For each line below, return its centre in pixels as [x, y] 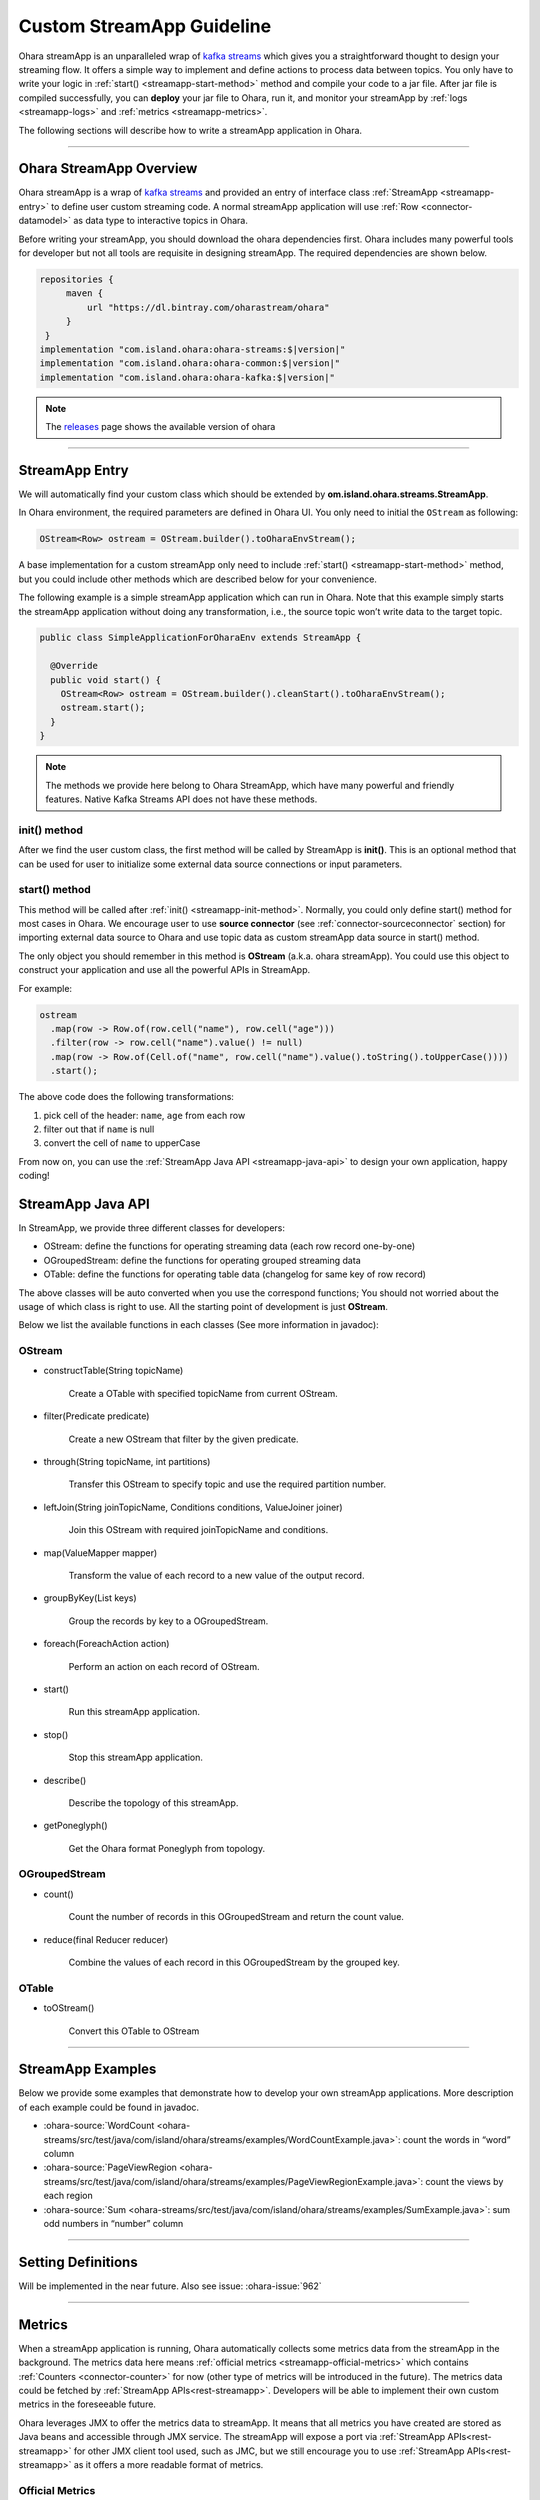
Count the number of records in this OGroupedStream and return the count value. [236, 1917]
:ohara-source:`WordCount [99, 2126]
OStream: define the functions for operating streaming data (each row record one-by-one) [229, 1246]
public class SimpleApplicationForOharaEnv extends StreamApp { [200, 638]
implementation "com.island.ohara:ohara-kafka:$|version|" [187, 377]
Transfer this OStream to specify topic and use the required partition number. [227, 1484]
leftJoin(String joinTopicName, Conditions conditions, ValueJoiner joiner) [193, 1507]
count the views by [464, 2181]
